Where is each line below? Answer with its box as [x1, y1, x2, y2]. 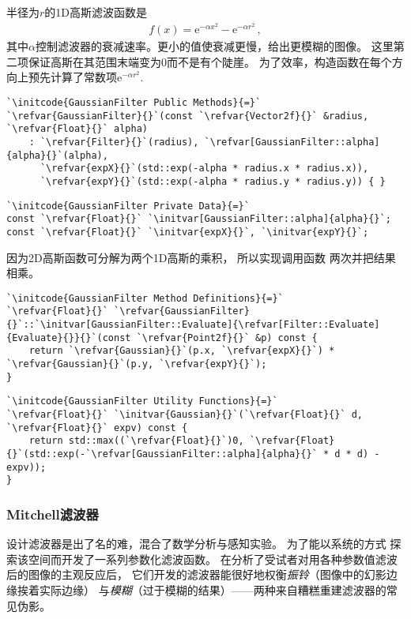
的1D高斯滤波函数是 [44, 4, 148, 20]
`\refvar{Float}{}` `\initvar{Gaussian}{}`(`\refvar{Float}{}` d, [6, 409, 364, 421]
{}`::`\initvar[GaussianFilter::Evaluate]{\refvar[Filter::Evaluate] [6, 319, 380, 331]
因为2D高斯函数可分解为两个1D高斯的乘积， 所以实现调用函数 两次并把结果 [6, 249, 396, 265]
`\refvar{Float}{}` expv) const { [6, 422, 188, 433]
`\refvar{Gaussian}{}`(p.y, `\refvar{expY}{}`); [6, 358, 267, 370]
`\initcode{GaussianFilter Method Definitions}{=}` [6, 292, 284, 304]
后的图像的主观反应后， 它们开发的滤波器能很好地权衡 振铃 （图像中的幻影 [6, 566, 386, 583]
